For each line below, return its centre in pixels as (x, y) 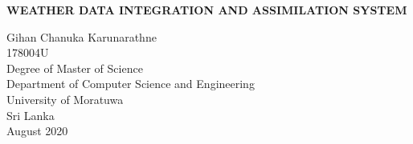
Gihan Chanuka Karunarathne (82, 36)
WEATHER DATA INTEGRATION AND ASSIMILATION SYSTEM (207, 10)
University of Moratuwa (65, 99)
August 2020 (37, 131)
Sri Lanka (31, 115)
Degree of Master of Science (75, 68)
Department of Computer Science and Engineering (131, 84)
